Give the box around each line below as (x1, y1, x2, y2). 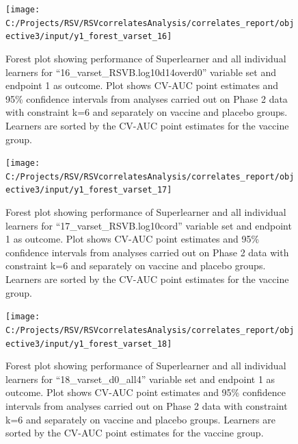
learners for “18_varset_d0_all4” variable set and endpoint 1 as (5, 371, 275, 386)
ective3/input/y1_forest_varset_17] (5, 185, 172, 195)
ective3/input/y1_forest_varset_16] (5, 32, 172, 42)
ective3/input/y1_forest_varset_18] (5, 338, 172, 349)
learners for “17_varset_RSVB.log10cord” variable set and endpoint (5, 218, 292, 232)
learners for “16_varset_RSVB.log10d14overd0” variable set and (5, 64, 276, 79)
